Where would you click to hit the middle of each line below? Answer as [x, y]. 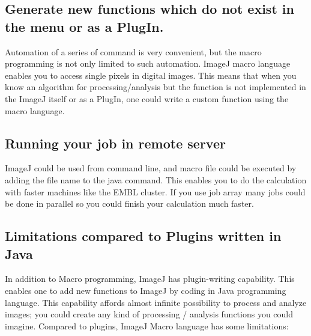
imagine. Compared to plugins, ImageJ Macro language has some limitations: [147, 325]
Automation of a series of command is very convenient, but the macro [133, 51]
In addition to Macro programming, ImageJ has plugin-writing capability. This [150, 279]
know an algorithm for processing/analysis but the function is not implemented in [155, 87]
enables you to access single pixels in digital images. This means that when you [151, 75]
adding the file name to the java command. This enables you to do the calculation [156, 179]
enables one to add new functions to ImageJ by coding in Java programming [146, 290]
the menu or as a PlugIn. [84, 26]
